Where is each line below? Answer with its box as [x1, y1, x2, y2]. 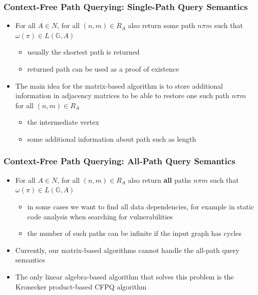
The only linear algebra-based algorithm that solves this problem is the [15, 271, 234, 281]
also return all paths [128, 174, 191, 185]
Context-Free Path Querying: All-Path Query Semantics [4, 155, 235, 167]
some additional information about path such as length [27, 133, 196, 144]
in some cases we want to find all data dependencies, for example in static [27, 201, 254, 211]
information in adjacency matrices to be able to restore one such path [15, 90, 229, 101]
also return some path [128, 20, 195, 31]
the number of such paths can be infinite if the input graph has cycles [27, 228, 241, 238]
